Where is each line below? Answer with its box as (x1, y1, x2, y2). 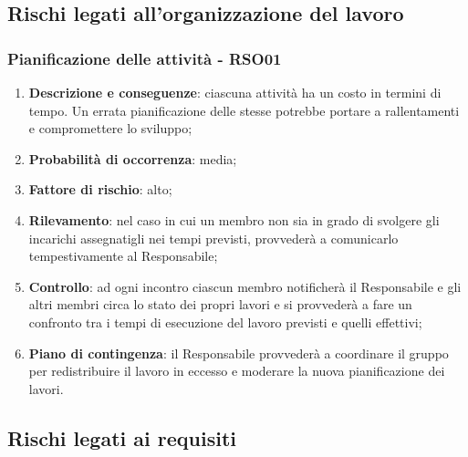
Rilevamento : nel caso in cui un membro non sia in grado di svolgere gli (28, 210, 440, 229)
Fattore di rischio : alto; (28, 180, 172, 199)
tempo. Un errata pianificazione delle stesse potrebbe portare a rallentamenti (28, 100, 460, 119)
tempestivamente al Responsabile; (28, 246, 218, 265)
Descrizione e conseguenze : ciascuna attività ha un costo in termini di (28, 83, 442, 101)
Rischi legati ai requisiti (7, 423, 236, 452)
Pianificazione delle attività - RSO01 (7, 47, 282, 69)
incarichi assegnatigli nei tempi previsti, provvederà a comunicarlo (28, 228, 399, 247)
